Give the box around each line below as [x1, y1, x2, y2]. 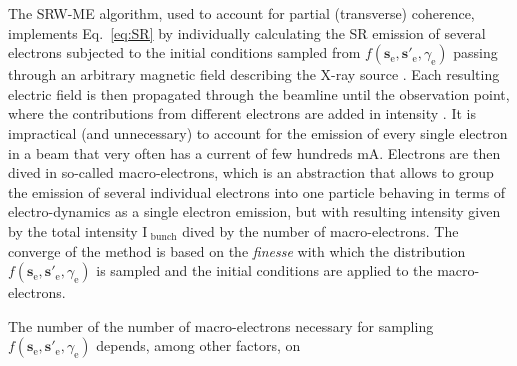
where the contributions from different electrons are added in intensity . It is [8, 103, 476, 124]
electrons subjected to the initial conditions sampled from [8, 42, 361, 63]
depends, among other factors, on [96, 335, 301, 356]
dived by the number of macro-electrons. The [182, 220, 459, 241]
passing [453, 42, 498, 63]
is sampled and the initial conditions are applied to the [96, 260, 433, 281]
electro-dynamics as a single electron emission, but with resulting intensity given [8, 201, 501, 222]
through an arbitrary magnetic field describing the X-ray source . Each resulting [8, 64, 500, 85]
